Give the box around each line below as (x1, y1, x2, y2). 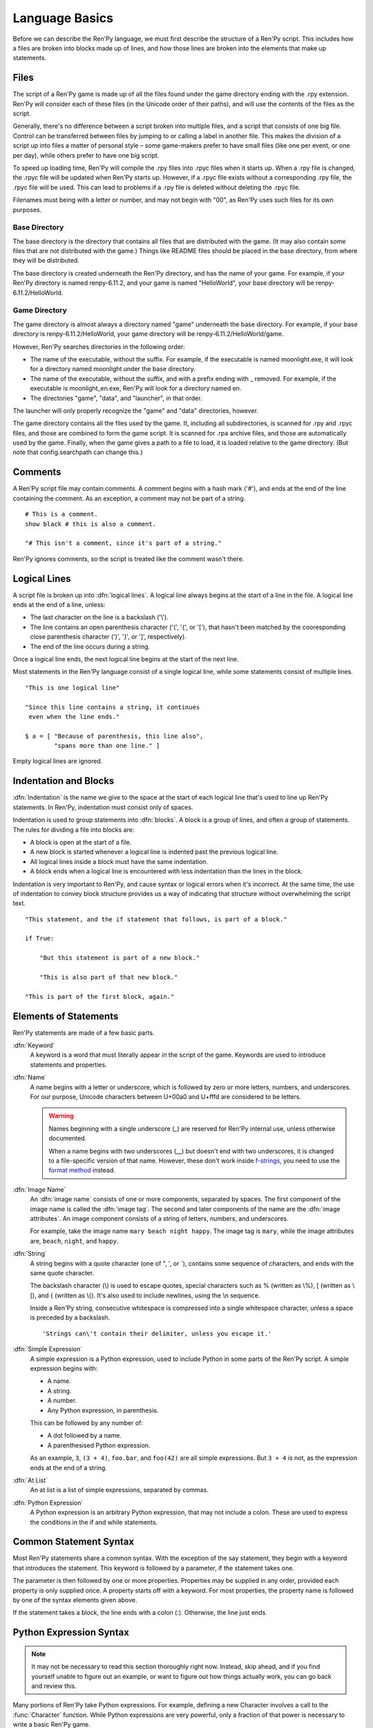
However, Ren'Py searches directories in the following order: (12, 342, 186, 350)
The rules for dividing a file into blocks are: (12, 825, 135, 834)
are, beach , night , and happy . (30, 1237, 119, 1245)
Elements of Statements (12, 1010, 119, 1022)
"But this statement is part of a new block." (39, 954, 200, 962)
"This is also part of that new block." (39, 973, 179, 982)
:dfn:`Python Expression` (12, 1499, 84, 1507)
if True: (25, 935, 55, 943)
